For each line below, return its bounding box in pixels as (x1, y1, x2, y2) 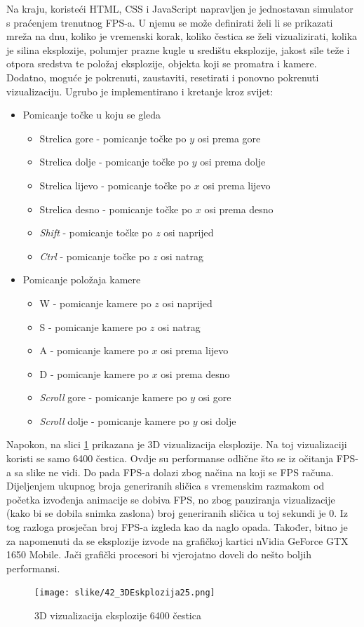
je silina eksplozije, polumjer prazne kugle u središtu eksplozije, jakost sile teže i (6, 42, 350, 57)
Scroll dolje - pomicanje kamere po (39, 413, 190, 428)
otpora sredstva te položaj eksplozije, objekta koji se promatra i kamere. (6, 56, 317, 71)
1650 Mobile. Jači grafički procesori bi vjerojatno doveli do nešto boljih (6, 547, 311, 562)
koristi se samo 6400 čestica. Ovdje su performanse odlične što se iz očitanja (6, 451, 334, 466)
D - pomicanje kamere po (39, 366, 149, 381)
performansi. (6, 560, 60, 575)
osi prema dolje (200, 154, 266, 169)
